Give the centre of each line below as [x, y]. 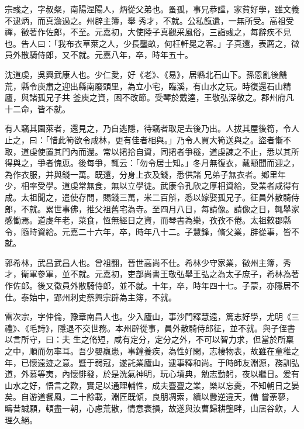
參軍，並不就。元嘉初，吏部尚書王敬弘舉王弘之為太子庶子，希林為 [164, 274]
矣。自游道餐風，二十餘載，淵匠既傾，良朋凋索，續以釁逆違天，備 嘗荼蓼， [149, 397]
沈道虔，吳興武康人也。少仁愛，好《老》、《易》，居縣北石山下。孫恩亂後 [142, 74]
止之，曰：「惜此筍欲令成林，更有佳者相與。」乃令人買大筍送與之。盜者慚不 [148, 139]
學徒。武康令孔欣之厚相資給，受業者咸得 [213, 186]
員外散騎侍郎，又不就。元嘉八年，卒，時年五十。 [99, 55]
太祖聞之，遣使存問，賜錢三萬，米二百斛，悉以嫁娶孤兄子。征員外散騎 [156, 197]
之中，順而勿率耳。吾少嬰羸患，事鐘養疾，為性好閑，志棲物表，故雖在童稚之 [152, 351]
